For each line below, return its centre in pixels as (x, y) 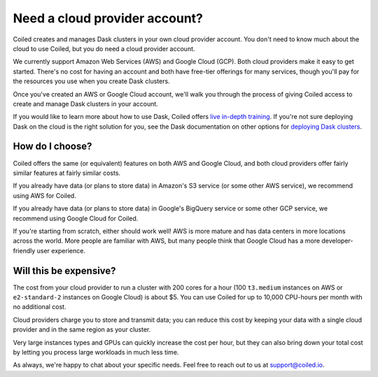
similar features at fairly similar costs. (67, 173)
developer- (337, 241)
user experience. (61, 250)
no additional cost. (40, 307)
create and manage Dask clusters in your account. (86, 104)
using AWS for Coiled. (44, 195)
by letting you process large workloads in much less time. (96, 352)
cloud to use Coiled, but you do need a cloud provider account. (104, 48)
